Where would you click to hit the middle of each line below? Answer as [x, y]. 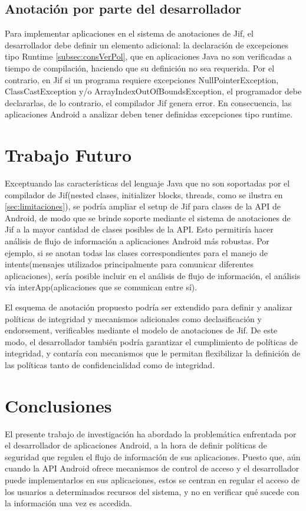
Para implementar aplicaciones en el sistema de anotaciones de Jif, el [129, 33]
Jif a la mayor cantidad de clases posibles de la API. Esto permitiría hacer [139, 229]
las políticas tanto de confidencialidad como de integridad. [110, 364]
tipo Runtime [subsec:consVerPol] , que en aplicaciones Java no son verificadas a [148, 56]
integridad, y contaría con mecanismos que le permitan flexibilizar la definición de [153, 353]
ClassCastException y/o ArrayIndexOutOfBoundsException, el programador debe [153, 91]
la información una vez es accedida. [68, 503]
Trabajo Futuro [68, 155]
